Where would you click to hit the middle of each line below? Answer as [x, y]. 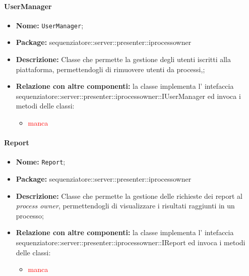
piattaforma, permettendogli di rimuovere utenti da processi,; [110, 69]
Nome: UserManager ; [50, 25]
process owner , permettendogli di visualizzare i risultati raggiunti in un [125, 206]
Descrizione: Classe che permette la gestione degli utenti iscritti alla [123, 59]
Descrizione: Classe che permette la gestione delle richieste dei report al [129, 196]
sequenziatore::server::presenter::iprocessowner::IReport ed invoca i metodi [131, 242]
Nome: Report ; [41, 162]
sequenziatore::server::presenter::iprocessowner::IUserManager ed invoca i [128, 96]
